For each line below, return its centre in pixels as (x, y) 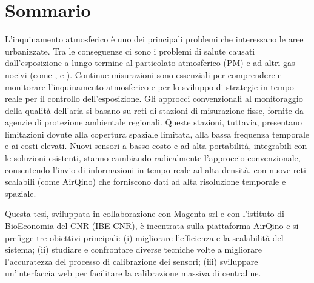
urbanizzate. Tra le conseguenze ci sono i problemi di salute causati (130, 51)
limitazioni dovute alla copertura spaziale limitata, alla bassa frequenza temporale (157, 134)
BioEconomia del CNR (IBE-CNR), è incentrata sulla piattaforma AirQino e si (152, 226)
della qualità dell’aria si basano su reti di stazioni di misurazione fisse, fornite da (155, 110)
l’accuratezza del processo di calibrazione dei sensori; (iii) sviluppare (132, 261)
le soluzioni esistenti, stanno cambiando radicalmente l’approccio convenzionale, (153, 158)
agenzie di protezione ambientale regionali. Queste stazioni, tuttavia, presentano (153, 122)
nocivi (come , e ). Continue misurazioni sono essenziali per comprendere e (143, 74)
